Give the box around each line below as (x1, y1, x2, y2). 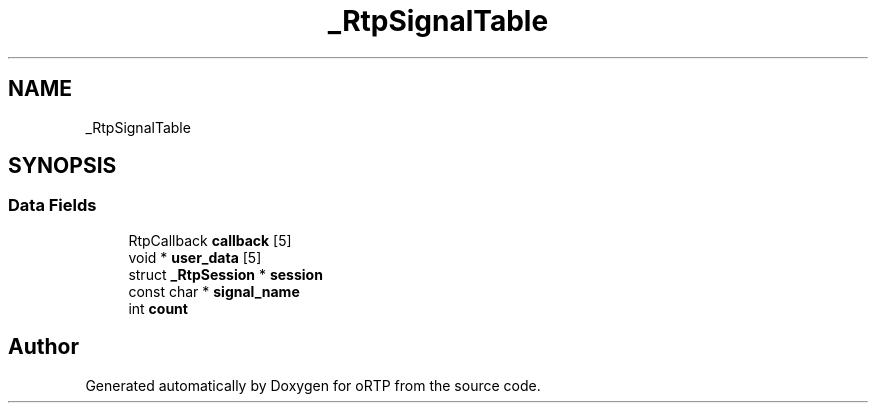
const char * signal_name (128, 282, 300, 300)
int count (128, 299, 188, 317)
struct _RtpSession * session (128, 265, 323, 283)
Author (8, 334, 79, 360)
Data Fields (8, 195, 97, 216)
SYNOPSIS (8, 153, 117, 179)
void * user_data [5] (128, 248, 262, 266)
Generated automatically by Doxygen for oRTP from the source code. (85, 376, 541, 394)
